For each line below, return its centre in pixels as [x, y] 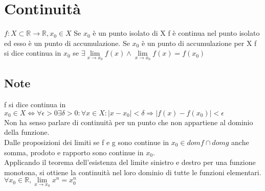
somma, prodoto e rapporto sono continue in [74, 152]
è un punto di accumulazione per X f [199, 43]
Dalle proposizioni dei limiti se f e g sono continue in [87, 142]
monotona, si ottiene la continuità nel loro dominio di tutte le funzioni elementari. [133, 172]
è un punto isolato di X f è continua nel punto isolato [176, 33]
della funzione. [27, 132]
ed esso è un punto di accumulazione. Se [67, 43]
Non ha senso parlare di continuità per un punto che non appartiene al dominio [129, 122]
